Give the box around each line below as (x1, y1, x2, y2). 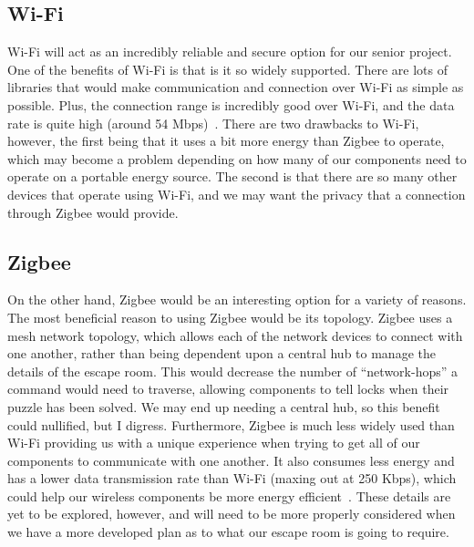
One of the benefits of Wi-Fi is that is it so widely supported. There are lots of (7, 59, 448, 78)
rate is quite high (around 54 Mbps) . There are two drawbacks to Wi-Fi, (7, 113, 419, 132)
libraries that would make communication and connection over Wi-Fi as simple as (7, 77, 464, 97)
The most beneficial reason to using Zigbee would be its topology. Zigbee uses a (7, 307, 453, 326)
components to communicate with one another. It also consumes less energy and (7, 450, 455, 470)
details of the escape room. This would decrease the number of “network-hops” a (7, 361, 458, 380)
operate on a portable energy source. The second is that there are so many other (7, 167, 458, 186)
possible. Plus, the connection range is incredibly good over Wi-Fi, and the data (7, 95, 455, 114)
